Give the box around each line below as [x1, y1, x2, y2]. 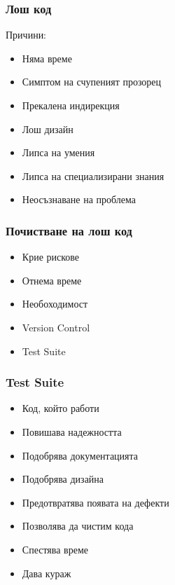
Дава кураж [22, 565, 71, 580]
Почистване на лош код [6, 221, 132, 239]
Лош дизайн [22, 121, 73, 136]
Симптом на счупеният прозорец [22, 74, 162, 89]
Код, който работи [22, 401, 99, 415]
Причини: [6, 27, 47, 42]
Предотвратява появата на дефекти [22, 495, 169, 509]
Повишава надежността [22, 424, 122, 439]
